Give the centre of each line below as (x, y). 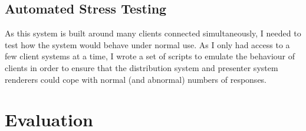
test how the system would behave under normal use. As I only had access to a (147, 44)
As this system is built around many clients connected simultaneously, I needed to (153, 33)
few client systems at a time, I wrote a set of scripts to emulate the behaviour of (150, 56)
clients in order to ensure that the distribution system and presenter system (142, 67)
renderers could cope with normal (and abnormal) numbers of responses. (136, 79)
